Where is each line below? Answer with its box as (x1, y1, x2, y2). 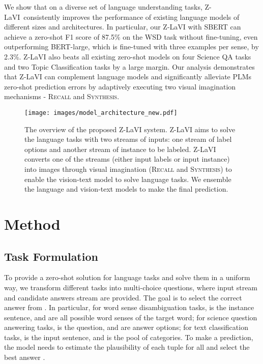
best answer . (4, 352, 45, 362)
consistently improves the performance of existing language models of (23, 11, 240, 22)
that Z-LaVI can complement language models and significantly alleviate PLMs (4, 71, 252, 82)
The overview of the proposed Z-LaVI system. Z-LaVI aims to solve (24, 124, 236, 134)
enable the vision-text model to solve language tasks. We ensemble (24, 173, 231, 184)
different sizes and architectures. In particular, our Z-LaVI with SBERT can (4, 21, 241, 32)
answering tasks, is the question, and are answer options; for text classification (4, 322, 248, 332)
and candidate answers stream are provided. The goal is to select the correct (4, 292, 242, 302)
